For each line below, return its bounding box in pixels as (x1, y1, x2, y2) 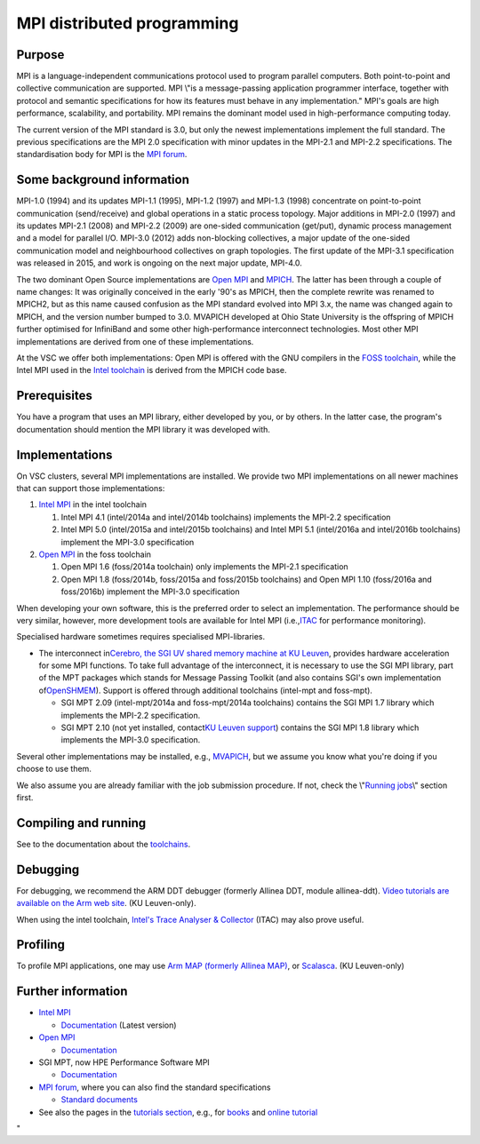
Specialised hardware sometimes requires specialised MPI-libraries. (16, 632, 266, 642)
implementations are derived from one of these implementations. (16, 336, 254, 346)
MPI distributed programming (16, 13, 239, 33)
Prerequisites (16, 388, 92, 403)
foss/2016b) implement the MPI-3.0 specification (60, 586, 240, 597)
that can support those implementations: (16, 482, 165, 493)
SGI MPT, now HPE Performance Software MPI (38, 1057, 211, 1068)
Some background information (16, 172, 190, 187)
